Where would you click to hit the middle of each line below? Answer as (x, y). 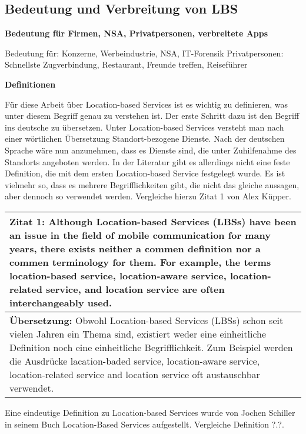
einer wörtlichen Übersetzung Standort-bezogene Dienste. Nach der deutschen (145, 138)
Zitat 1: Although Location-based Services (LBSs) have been (153, 221)
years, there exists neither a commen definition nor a (135, 248)
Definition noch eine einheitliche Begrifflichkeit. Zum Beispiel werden (151, 347)
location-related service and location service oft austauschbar (135, 374)
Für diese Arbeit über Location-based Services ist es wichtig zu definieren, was (146, 104)
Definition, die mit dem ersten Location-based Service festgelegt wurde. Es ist (145, 173)
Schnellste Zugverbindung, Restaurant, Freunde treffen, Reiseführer (126, 64)
